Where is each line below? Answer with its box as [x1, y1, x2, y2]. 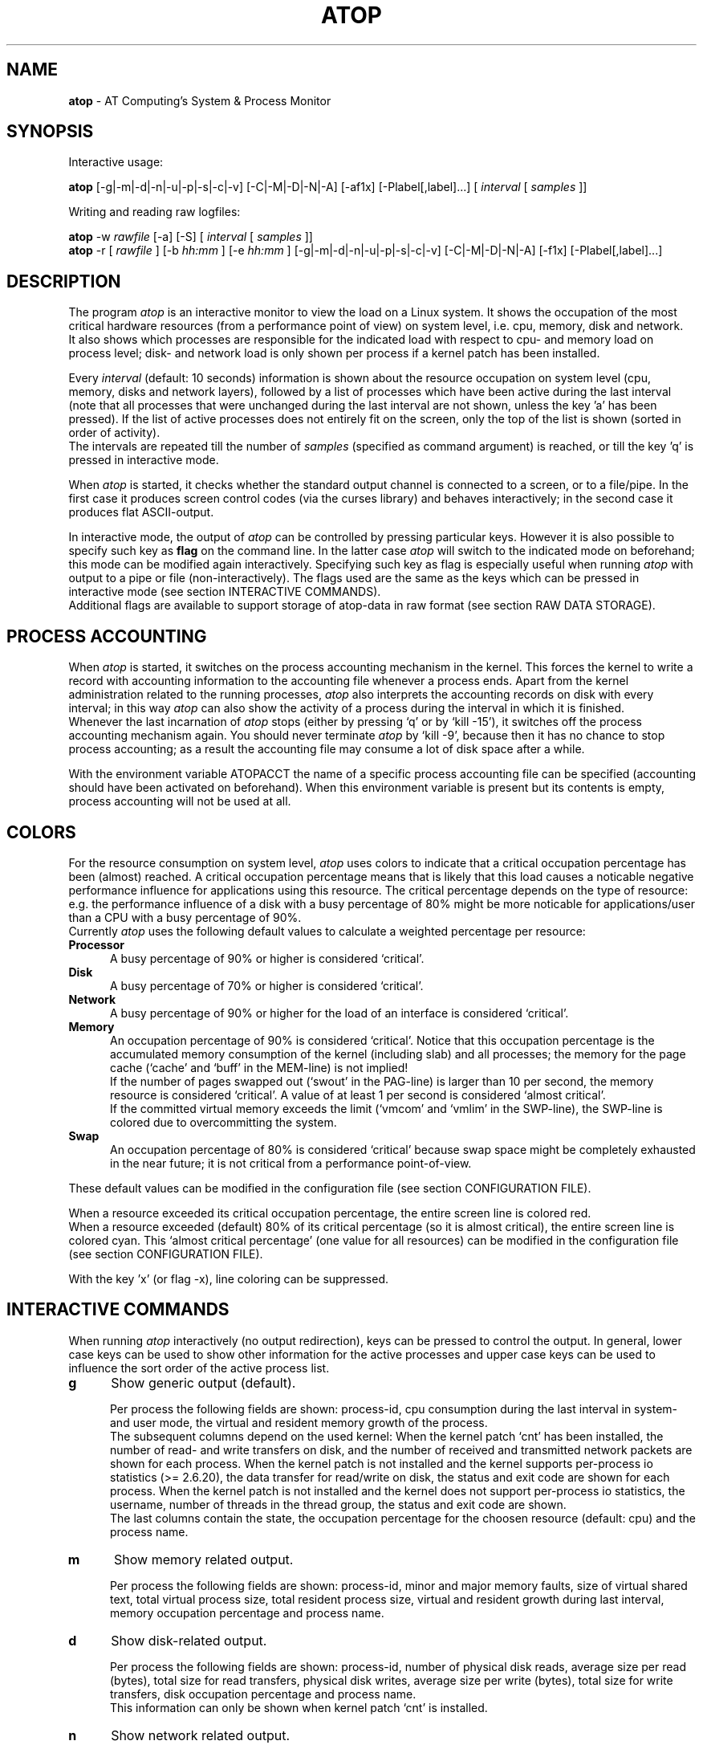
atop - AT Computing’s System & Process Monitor [68, 93, 331, 108]
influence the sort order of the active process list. [68, 1360, 330, 1375]
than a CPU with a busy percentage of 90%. [68, 910, 302, 924]
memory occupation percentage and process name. [110, 1605, 384, 1620]
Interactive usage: [68, 155, 164, 169]
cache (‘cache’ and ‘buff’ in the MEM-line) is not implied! [110, 1060, 408, 1074]
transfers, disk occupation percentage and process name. [110, 1686, 417, 1701]
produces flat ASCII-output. [68, 505, 214, 520]
